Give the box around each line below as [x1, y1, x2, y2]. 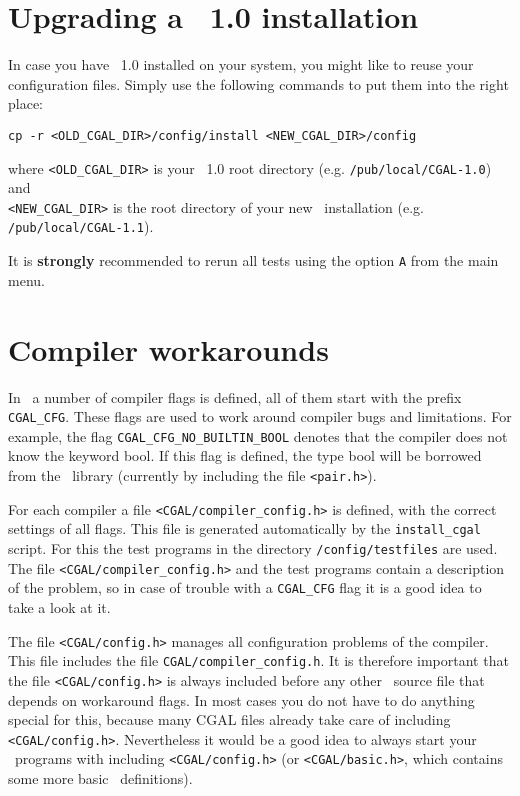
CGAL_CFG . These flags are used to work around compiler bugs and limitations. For [8, 406, 512, 427]
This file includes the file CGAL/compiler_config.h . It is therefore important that [8, 650, 509, 671]
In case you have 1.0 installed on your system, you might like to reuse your [8, 54, 474, 75]
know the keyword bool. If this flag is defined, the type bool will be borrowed [8, 445, 482, 466]
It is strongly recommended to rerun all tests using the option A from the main [8, 250, 499, 271]
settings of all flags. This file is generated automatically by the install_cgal [8, 518, 481, 539]
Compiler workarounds [8, 328, 329, 369]
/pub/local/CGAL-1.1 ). [8, 216, 154, 237]
